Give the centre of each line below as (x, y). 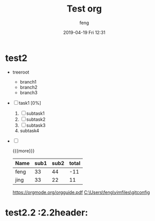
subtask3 (36, 125)
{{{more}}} (24, 151)
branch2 (29, 87)
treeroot (21, 72)
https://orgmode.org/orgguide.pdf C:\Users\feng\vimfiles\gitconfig (81, 192)
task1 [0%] (30, 103)
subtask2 (36, 119)
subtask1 (36, 113)
